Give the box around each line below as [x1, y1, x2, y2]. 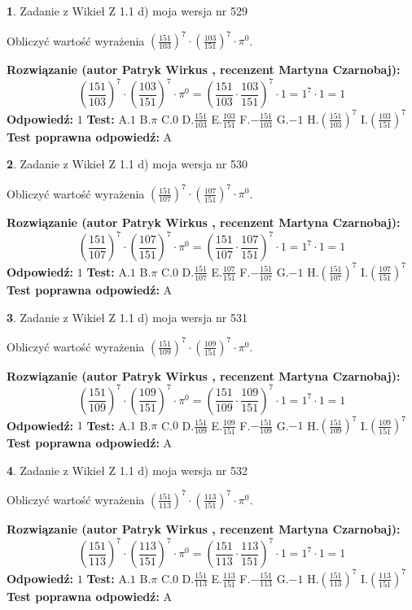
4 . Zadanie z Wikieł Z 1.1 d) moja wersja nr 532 [7, 461, 248, 478]
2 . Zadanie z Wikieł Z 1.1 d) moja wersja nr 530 [7, 155, 248, 172]
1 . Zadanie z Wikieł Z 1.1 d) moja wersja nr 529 [7, 2, 248, 19]
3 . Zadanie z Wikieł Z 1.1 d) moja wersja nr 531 [7, 308, 248, 325]
